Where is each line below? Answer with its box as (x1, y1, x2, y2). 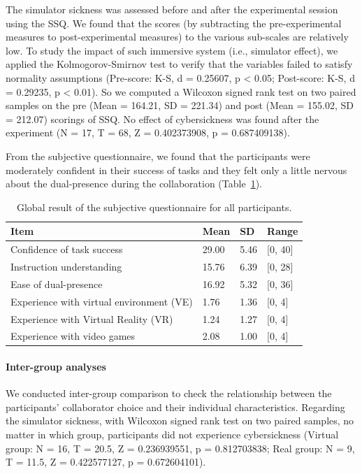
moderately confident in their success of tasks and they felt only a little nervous (6, 162, 347, 177)
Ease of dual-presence (10, 276, 103, 291)
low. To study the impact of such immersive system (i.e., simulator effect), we (6, 43, 338, 57)
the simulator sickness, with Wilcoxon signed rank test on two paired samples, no (6, 413, 354, 428)
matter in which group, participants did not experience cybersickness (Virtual (6, 427, 339, 442)
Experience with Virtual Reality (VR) (10, 311, 173, 326)
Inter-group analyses (6, 359, 106, 374)
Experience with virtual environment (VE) (10, 294, 193, 308)
